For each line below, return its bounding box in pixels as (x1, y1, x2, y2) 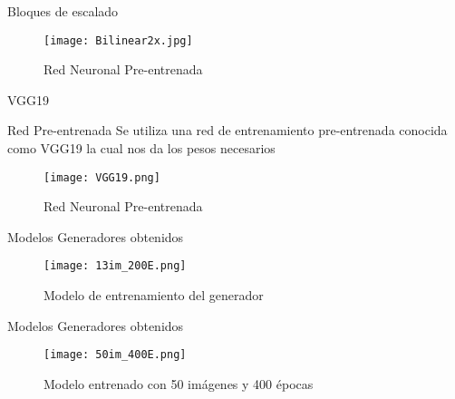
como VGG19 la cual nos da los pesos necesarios (7, 139, 276, 158)
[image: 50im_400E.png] (44, 348, 187, 362)
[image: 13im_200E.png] (44, 259, 187, 273)
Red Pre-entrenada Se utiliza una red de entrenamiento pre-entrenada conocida (7, 121, 448, 140)
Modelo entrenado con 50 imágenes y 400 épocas (44, 374, 314, 393)
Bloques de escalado (7, 2, 119, 20)
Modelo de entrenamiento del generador (44, 286, 264, 305)
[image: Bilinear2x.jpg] (44, 34, 193, 47)
